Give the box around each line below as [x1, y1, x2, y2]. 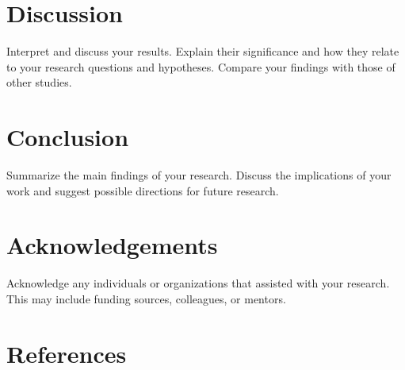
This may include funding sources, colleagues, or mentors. [6, 290, 286, 306]
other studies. [6, 74, 72, 91]
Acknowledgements [6, 229, 218, 261]
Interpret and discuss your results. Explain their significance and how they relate [6, 43, 399, 60]
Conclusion [6, 121, 129, 153]
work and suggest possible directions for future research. [6, 182, 279, 198]
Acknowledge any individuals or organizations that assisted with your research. [6, 275, 390, 291]
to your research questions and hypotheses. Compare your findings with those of [6, 58, 395, 75]
